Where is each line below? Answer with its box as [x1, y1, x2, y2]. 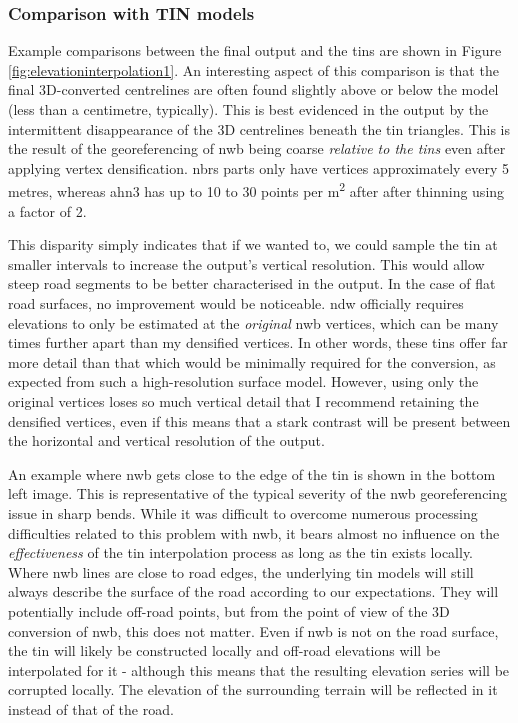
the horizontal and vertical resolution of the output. [8, 430, 325, 451]
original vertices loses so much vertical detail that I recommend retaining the [8, 390, 479, 411]
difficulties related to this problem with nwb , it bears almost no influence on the [8, 522, 500, 543]
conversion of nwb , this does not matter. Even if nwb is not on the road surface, [8, 620, 499, 641]
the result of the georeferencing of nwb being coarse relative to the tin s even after [8, 138, 506, 159]
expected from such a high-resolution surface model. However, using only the [8, 371, 479, 392]
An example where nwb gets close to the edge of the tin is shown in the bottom [8, 463, 496, 484]
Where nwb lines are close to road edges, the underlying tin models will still [8, 561, 474, 582]
